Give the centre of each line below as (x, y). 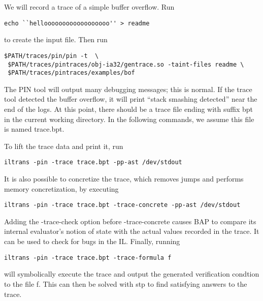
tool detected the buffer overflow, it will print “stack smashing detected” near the (131, 99)
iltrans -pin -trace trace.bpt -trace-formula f (88, 258)
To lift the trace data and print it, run (64, 146)
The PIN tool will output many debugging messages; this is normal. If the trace (128, 89)
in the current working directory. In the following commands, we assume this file (129, 119)
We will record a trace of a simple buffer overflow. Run (89, 7)
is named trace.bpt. (34, 129)
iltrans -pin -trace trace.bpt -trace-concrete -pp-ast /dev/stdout (122, 205)
